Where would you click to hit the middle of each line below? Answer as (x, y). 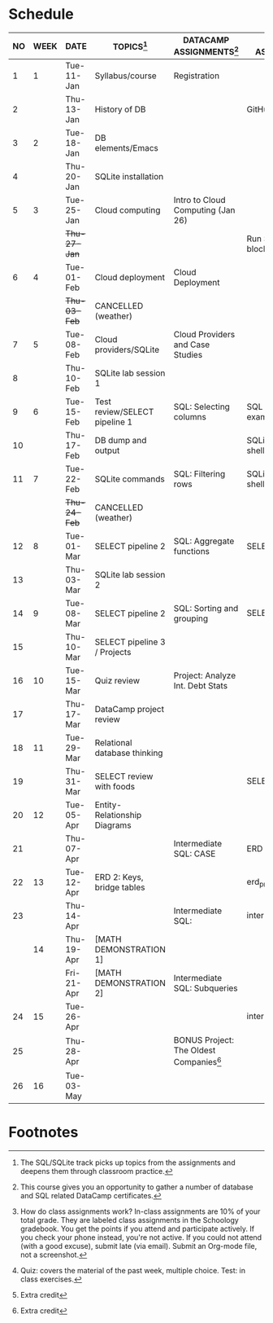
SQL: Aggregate (204, 541)
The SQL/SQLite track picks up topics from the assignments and (128, 1163)
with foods (115, 787)
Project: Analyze (205, 675)
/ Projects (113, 653)
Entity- (108, 805)
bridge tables (120, 887)
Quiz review (117, 681)
